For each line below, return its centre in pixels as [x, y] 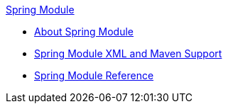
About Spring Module [84, 31]
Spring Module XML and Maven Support [128, 53]
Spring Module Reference [94, 75]
